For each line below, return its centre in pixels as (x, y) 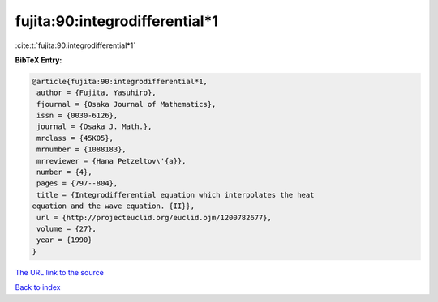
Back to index (38, 287)
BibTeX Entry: (39, 60)
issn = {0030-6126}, (77, 116)
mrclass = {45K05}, (75, 138)
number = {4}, (64, 172)
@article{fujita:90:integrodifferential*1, (120, 81)
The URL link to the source (60, 272)
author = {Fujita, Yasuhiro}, (97, 93)
